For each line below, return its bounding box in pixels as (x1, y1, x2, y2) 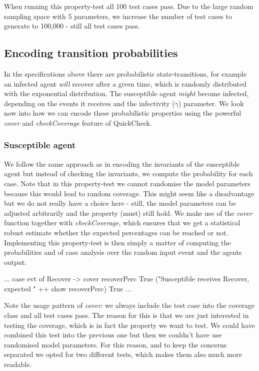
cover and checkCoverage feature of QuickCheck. (4, 117, 152, 128)
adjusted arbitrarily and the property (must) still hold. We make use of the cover (4, 207, 252, 218)
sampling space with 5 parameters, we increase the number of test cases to (4, 11, 232, 21)
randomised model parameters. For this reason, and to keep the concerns (4, 339, 227, 349)
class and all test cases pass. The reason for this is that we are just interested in (4, 310, 249, 320)
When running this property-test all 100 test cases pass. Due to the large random (4, 1, 253, 11)
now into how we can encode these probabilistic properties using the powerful (4, 108, 241, 118)
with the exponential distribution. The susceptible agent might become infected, (4, 88, 249, 99)
